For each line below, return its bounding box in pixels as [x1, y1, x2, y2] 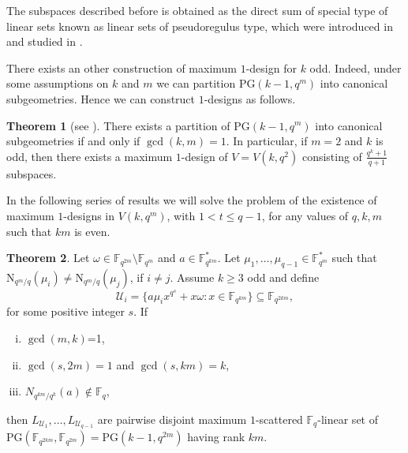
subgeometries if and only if [6, 133, 140, 149]
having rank [187, 429, 245, 445]
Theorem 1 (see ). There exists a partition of [6, 117, 230, 133]
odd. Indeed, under [309, 59, 402, 76]
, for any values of [261, 207, 349, 223]
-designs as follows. [204, 90, 296, 107]
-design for [245, 59, 297, 76]
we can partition [156, 75, 236, 92]
